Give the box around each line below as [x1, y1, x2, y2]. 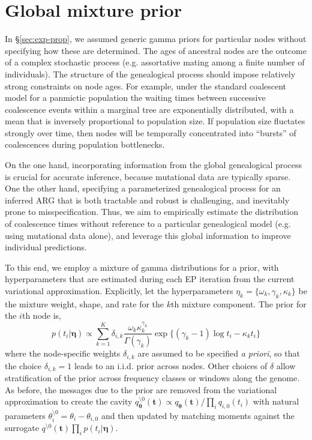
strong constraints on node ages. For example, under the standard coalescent [5, 79, 287, 92]
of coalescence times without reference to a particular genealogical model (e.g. [5, 217, 291, 230]
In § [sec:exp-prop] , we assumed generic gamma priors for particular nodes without [5, 32, 307, 45]
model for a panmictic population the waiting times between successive [5, 91, 266, 104]
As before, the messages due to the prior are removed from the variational [5, 383, 277, 396]
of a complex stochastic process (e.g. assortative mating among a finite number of [5, 56, 305, 68]
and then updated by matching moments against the [101, 409, 295, 421]
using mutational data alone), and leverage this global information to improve [5, 229, 291, 241]
